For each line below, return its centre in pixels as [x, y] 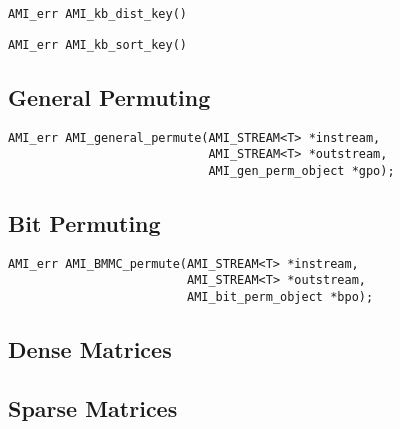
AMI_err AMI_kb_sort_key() [97, 44]
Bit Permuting [84, 222]
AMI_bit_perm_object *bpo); [280, 297]
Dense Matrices [90, 349]
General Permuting [109, 96]
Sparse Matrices [93, 407]
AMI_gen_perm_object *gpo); [301, 170]
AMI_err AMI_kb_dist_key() [97, 14]
